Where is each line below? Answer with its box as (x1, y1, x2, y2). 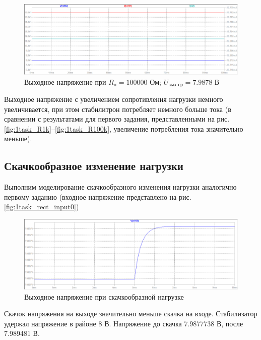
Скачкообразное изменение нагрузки (4, 158, 183, 174)
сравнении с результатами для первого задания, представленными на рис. (4, 114, 230, 124)
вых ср (168, 82, 183, 87)
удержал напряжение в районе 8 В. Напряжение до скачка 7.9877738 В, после (4, 318, 243, 328)
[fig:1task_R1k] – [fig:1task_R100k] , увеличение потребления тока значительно (4, 123, 243, 134)
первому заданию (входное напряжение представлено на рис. (4, 191, 191, 202)
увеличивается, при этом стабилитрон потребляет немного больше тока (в (4, 103, 231, 114)
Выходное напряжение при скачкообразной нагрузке (24, 291, 184, 302)
